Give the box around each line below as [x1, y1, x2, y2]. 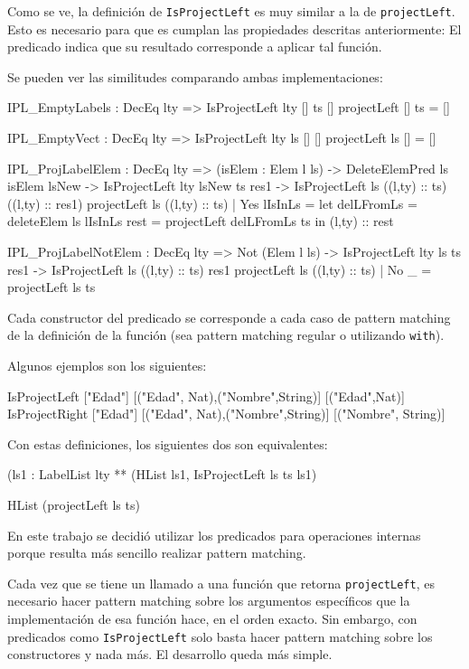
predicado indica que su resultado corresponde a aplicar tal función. [7, 37, 382, 56]
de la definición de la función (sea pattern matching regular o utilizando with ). [7, 325, 445, 344]
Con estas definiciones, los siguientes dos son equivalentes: [7, 434, 328, 453]
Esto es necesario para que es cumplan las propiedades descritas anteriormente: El [7, 19, 462, 38]
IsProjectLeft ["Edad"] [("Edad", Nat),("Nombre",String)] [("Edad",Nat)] [7, 386, 405, 405]
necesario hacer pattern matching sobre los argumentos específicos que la [7, 591, 410, 610]
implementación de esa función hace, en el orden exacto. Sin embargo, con [7, 609, 417, 628]
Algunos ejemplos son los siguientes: [7, 356, 207, 375]
